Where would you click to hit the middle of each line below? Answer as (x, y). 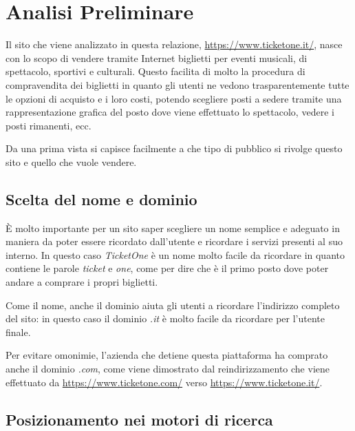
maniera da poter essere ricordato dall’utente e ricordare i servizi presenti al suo (174, 241)
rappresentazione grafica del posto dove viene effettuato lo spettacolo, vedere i (170, 112)
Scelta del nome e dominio (101, 199)
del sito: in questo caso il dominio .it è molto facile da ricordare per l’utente (165, 318)
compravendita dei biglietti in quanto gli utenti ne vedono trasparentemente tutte (177, 84)
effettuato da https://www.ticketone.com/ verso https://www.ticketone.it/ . (164, 382)
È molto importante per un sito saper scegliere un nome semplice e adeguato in (173, 228)
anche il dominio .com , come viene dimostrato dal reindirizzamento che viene (168, 369)
